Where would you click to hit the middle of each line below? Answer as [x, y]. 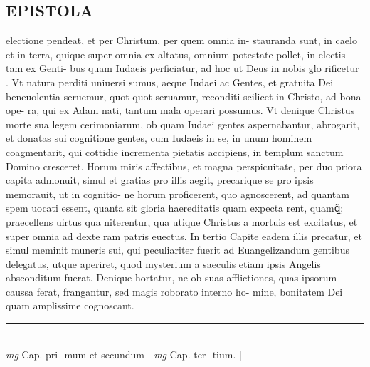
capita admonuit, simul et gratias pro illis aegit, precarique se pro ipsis [160, 180]
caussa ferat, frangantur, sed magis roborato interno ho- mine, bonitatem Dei [174, 291]
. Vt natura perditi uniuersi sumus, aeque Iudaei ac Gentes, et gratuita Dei [170, 82]
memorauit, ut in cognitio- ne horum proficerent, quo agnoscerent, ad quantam [178, 193]
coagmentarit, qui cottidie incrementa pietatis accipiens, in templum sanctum [175, 151]
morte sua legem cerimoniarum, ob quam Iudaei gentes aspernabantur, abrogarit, [183, 124]
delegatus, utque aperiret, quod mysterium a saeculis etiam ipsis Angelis [163, 263]
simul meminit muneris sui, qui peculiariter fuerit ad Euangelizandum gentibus [178, 250]
